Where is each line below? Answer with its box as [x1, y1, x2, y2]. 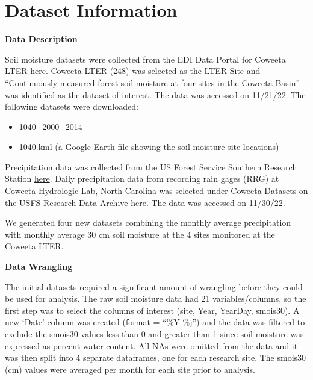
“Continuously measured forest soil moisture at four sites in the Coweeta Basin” [5, 76, 300, 89]
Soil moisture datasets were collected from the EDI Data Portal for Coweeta [5, 52, 286, 65]
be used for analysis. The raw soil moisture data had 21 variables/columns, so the [5, 292, 306, 305]
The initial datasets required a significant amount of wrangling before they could [5, 280, 303, 293]
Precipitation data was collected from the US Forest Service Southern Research [5, 160, 297, 173]
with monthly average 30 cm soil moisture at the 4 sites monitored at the [5, 228, 275, 240]
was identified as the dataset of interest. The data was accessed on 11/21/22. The [5, 88, 306, 101]
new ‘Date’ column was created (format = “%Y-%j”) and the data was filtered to [5, 316, 305, 328]
